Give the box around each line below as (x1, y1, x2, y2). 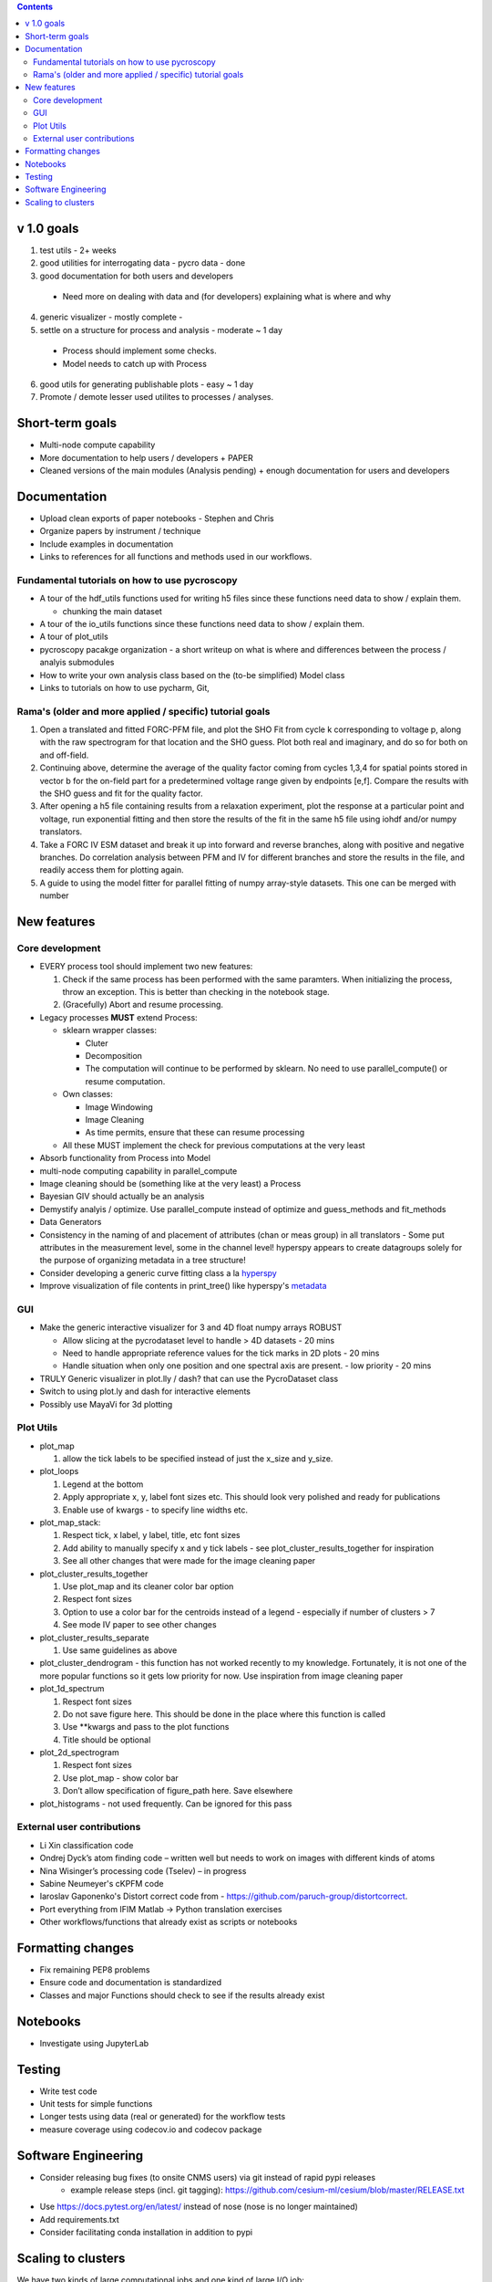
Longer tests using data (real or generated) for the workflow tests (39, 2111, 286, 2122)
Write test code (39, 2086, 97, 2097)
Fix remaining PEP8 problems (39, 1964, 150, 1975)
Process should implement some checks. (62, 345, 218, 356)
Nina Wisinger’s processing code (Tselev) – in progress (39, 1865, 247, 1876)
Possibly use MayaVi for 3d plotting (39, 1398, 173, 1409)
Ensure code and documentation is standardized (39, 1977, 222, 1988)
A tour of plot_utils (39, 631, 108, 643)
